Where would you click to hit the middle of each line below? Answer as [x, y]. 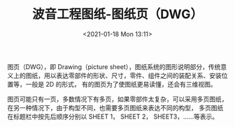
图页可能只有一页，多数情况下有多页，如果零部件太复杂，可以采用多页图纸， [117, 99]
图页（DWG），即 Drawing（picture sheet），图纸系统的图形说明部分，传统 [114, 66]
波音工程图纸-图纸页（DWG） [117, 14]
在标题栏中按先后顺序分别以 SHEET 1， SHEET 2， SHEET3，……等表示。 [113, 117]
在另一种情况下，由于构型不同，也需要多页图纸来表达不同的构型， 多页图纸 [115, 107]
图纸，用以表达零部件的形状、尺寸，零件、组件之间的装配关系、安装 [123, 75]
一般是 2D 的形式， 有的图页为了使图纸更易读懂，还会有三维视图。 [121, 84]
